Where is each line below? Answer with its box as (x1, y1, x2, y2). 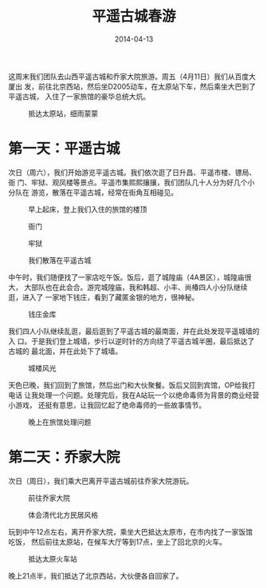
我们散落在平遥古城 (28, 255, 92, 264)
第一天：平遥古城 (8, 140, 121, 158)
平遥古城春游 (91, 7, 176, 26)
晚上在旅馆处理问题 (28, 417, 92, 427)
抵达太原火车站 (28, 554, 77, 563)
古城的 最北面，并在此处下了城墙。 (8, 346, 122, 356)
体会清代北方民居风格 (28, 510, 98, 519)
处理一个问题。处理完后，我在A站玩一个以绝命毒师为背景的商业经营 (37, 390, 260, 399)
